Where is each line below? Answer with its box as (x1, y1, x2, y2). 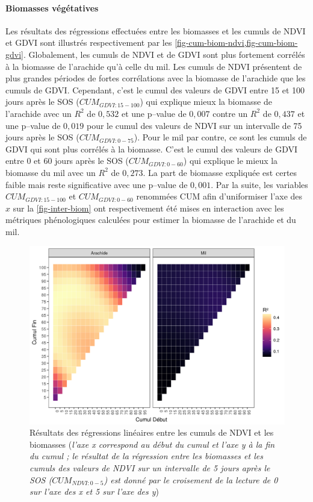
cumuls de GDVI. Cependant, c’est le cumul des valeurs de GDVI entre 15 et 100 (5, 83, 305, 96)
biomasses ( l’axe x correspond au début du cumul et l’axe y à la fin (29, 438, 275, 450)
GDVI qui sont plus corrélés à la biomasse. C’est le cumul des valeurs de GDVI (5, 142, 298, 155)
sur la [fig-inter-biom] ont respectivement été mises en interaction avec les (13, 201, 284, 214)
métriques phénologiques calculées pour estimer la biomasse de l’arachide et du (5, 213, 296, 226)
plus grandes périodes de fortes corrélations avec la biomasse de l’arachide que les (5, 72, 306, 84)
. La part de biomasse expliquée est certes (143, 166, 297, 178)
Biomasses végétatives (5, 1, 99, 14)
